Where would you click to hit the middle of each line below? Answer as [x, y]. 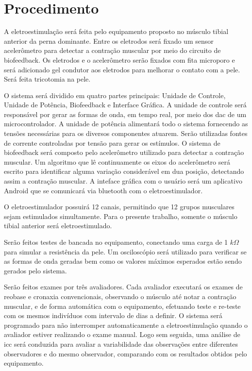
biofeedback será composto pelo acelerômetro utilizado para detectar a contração [124, 152]
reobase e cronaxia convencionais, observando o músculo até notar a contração [120, 296]
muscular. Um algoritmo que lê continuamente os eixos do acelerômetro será [117, 161]
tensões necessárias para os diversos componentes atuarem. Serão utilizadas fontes [126, 133]
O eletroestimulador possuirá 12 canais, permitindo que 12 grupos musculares [119, 207]
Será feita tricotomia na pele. [47, 79]
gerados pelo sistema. [35, 270]
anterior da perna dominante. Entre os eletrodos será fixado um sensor [109, 41]
